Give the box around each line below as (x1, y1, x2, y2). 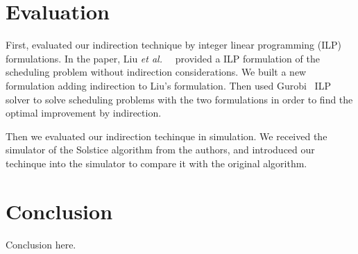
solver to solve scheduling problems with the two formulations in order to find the (6, 92, 353, 106)
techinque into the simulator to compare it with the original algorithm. (6, 155, 307, 170)
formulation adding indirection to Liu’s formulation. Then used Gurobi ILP (6, 78, 331, 92)
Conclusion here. (6, 237, 76, 251)
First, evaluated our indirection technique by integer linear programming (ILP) (6, 37, 341, 52)
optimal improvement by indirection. (6, 105, 162, 120)
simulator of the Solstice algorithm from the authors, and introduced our (6, 142, 315, 157)
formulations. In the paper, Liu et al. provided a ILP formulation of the (6, 51, 320, 65)
